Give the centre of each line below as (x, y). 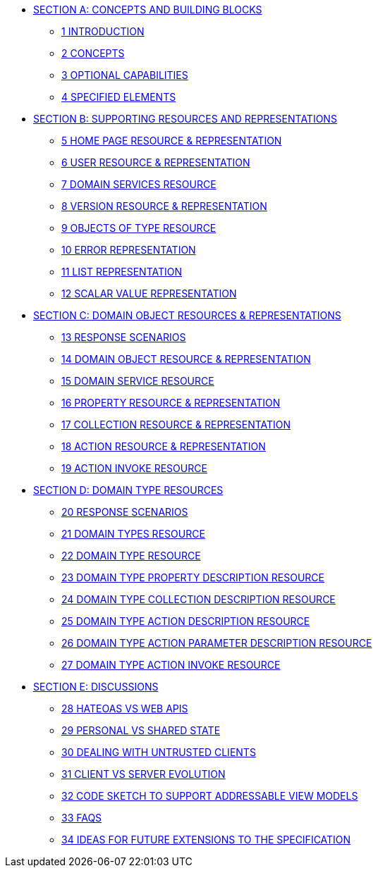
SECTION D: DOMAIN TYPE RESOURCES (128, 490)
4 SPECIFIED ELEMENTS (119, 97)
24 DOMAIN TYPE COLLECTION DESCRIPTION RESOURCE (199, 599)
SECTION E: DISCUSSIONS (96, 687)
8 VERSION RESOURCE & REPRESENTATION (164, 206)
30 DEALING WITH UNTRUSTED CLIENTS (159, 752)
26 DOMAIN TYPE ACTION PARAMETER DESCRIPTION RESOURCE (217, 643)
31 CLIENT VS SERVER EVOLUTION (144, 774)
